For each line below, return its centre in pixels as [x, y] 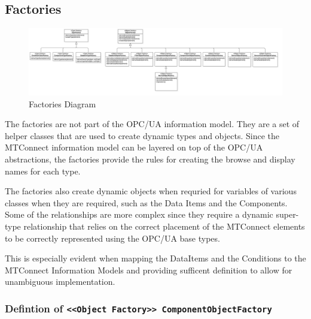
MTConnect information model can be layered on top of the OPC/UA [134, 147]
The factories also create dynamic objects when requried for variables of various [151, 191]
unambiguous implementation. [60, 282]
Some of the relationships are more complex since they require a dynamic [139, 214]
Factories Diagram [62, 103]
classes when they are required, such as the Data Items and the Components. [146, 202]
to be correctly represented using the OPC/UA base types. [112, 238]
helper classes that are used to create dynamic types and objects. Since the [142, 135]
